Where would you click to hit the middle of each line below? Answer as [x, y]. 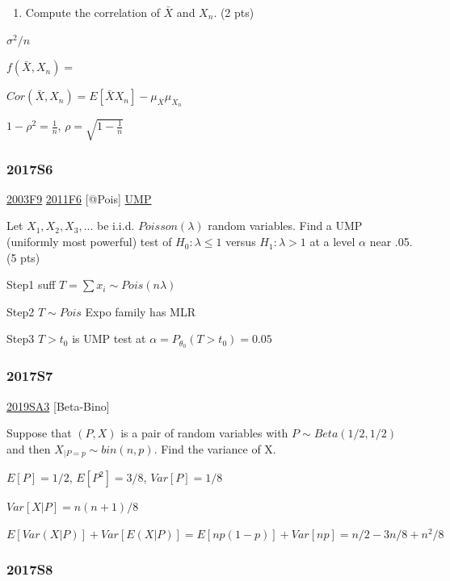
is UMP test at [109, 339]
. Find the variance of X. [215, 448]
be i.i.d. [116, 226]
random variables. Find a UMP [285, 226]
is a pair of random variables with [204, 433]
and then [29, 448]
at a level [332, 242]
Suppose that [39, 433]
